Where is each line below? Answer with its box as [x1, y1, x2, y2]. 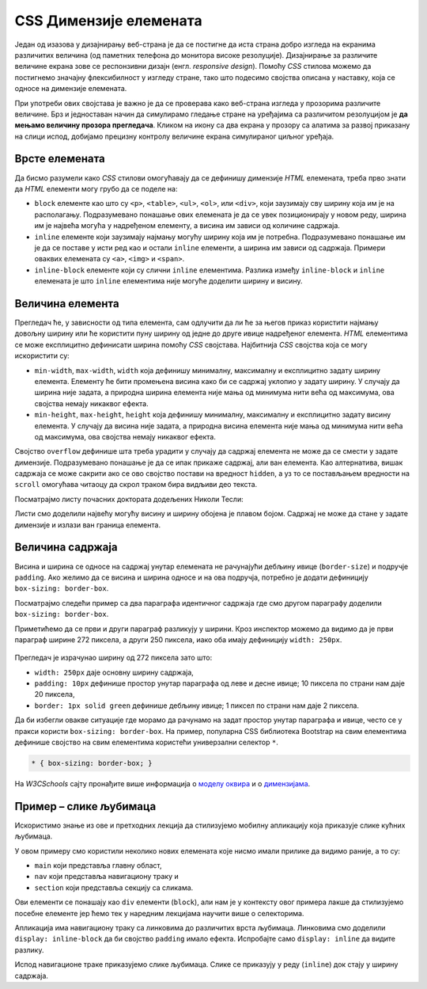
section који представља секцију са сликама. [34, 883, 194, 892]
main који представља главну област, [34, 861, 162, 870]
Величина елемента [14, 297, 119, 310]
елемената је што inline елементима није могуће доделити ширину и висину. [34, 276, 303, 286]
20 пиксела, [34, 690, 75, 699]
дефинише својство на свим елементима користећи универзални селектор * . [14, 737, 278, 747]
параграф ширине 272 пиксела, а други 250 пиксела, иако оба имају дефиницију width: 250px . [14, 634, 342, 645]
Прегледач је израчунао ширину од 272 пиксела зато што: [14, 653, 213, 663]
